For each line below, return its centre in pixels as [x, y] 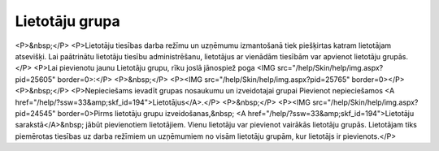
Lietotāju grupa [68, 21]
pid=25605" [35, 79]
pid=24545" [35, 113]
